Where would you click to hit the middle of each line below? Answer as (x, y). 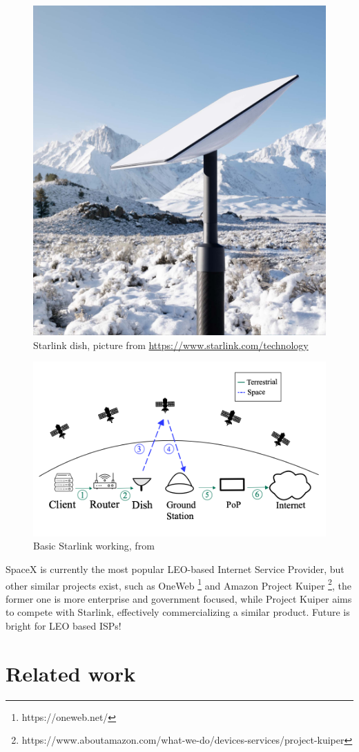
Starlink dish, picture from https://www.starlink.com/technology (171, 345)
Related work (71, 673)
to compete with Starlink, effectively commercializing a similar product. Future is (178, 612)
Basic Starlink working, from (94, 546)
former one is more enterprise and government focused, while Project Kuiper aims (179, 598)
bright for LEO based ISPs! (64, 626)
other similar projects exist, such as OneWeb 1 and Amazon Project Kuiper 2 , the (178, 584)
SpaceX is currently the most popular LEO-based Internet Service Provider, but (175, 568)
